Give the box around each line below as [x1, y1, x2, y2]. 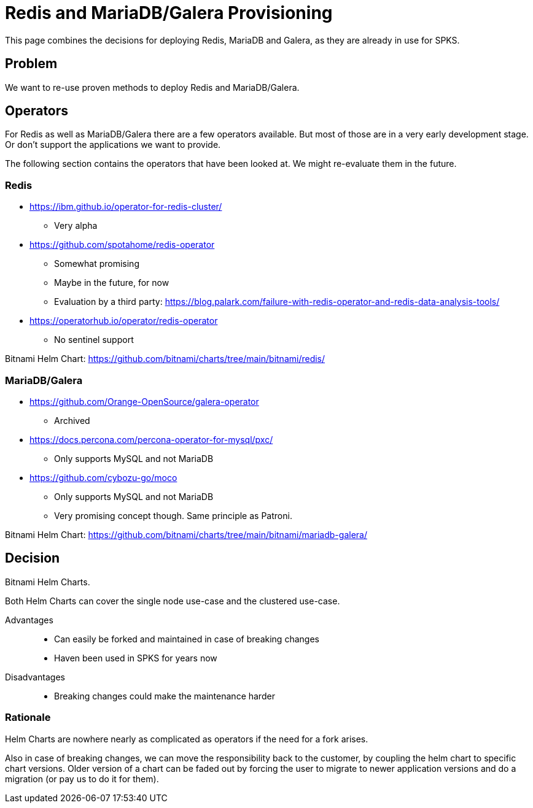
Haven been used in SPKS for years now [54, 652, 217, 663]
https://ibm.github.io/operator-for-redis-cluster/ [29, 201, 222, 212]
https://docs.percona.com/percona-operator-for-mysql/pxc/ [29, 434, 273, 445]
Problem [5, 56, 58, 72]
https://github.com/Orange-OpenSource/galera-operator [29, 396, 259, 407]
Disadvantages [5, 671, 65, 682]
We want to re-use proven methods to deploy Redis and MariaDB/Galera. [5, 82, 300, 93]
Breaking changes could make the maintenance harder [54, 690, 275, 701]
